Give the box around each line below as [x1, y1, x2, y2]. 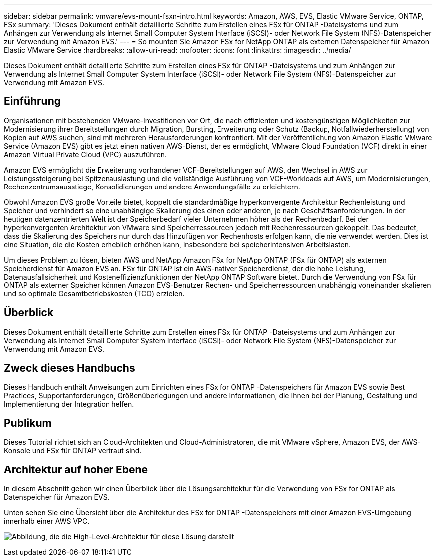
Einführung [4, 95, 61, 108]
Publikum [4, 416, 52, 429]
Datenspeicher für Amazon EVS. [4, 493, 109, 502]
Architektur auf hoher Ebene [4, 463, 148, 476]
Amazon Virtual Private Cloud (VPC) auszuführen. [4, 150, 167, 159]
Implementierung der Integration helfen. [4, 399, 134, 408]
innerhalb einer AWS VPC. [4, 517, 90, 526]
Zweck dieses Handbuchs [4, 362, 135, 374]
